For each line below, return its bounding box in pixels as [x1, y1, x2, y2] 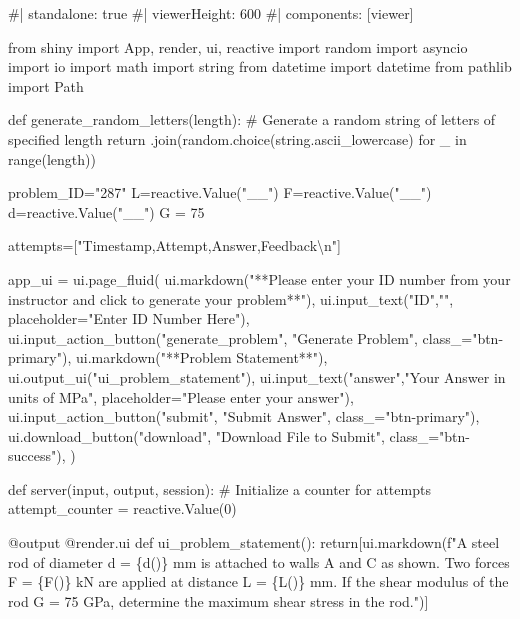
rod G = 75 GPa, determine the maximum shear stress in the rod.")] [8, 590, 429, 611]
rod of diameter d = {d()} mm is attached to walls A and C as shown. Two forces [8, 551, 510, 572]
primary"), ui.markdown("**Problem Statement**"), [8, 347, 328, 368]
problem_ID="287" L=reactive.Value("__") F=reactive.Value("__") [8, 182, 432, 203]
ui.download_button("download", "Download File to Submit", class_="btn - [8, 425, 470, 446]
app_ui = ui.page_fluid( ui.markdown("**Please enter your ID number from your [8, 268, 511, 289]
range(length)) [8, 148, 96, 169]
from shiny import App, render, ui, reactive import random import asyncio [8, 36, 468, 57]
